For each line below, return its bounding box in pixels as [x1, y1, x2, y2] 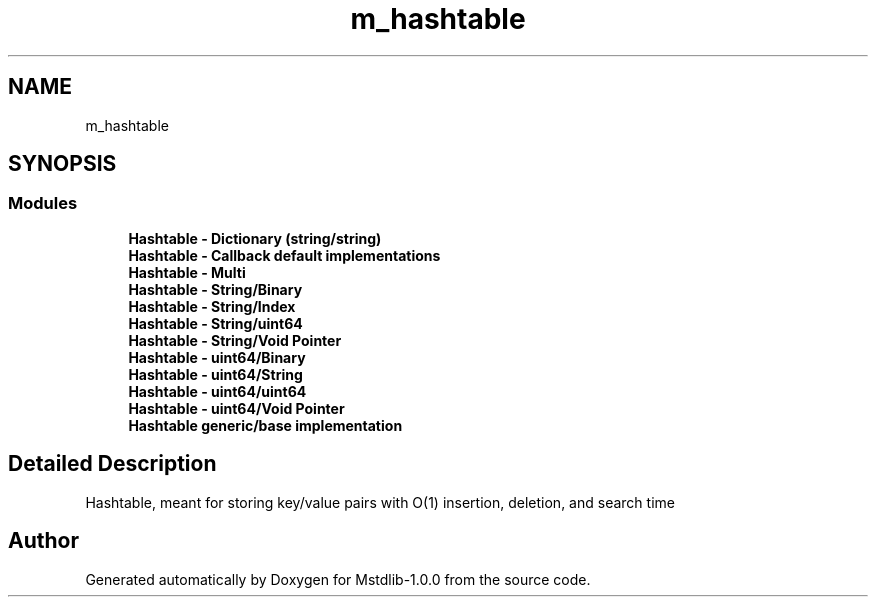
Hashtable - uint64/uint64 [128, 382, 307, 400]
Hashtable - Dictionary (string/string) [128, 229, 382, 247]
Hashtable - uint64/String [128, 365, 303, 383]
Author [8, 528, 79, 554]
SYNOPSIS [8, 151, 117, 177]
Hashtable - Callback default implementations [128, 246, 441, 264]
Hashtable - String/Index [128, 297, 296, 315]
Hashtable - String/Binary [128, 280, 303, 298]
